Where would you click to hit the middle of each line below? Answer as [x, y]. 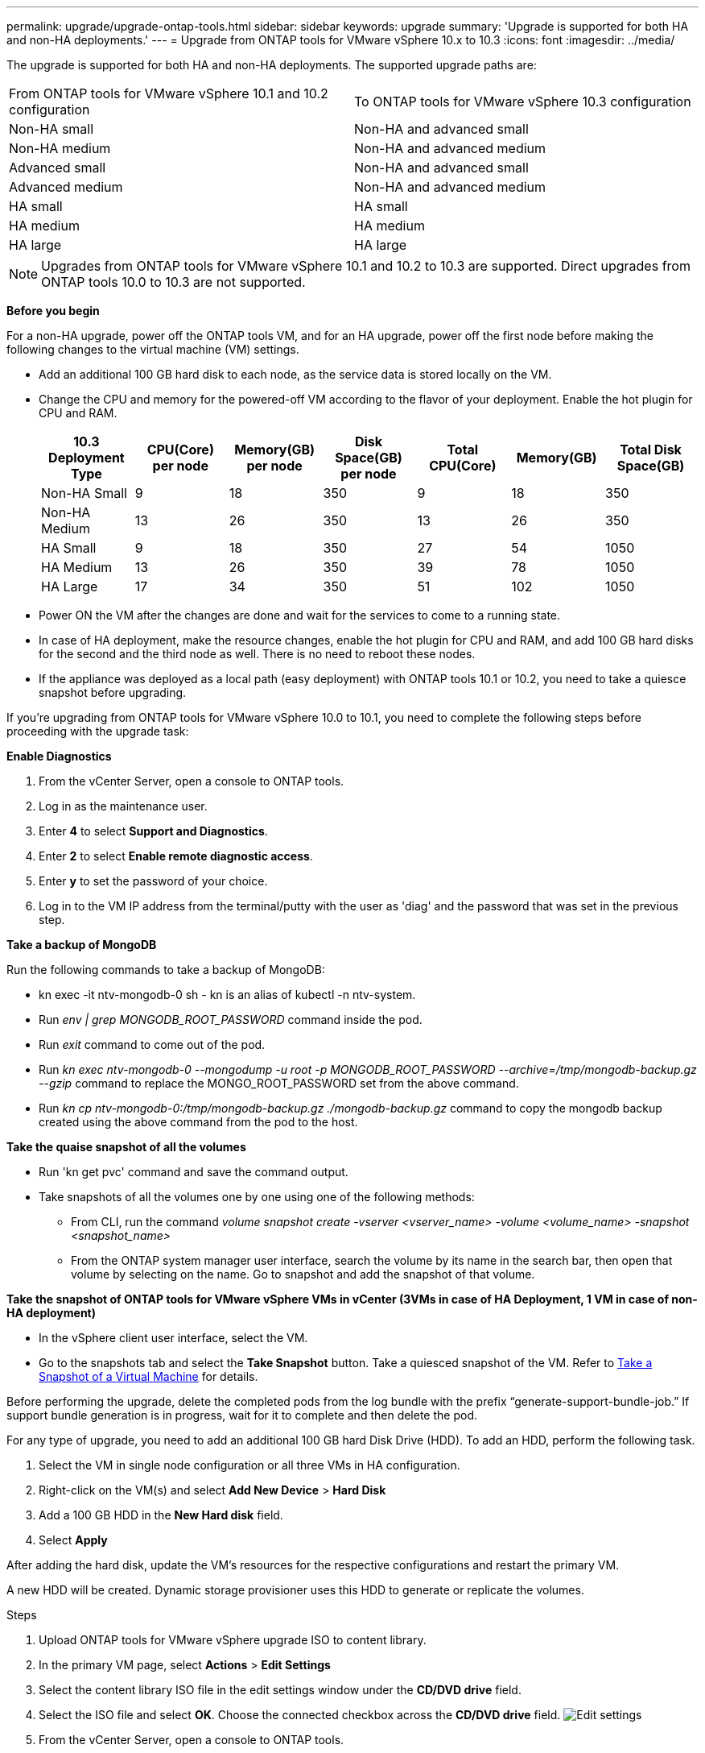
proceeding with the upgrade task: [98, 731]
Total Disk [651, 450]
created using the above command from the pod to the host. [198, 1122]
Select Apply [73, 1540]
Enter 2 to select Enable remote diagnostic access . [176, 856]
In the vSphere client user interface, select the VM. [173, 1338]
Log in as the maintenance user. [123, 806]
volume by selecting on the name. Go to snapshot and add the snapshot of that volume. [303, 1274]
